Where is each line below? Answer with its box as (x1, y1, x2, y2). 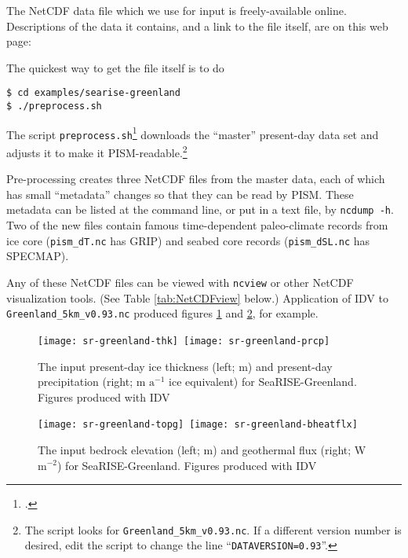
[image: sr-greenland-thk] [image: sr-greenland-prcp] (38, 335, 330, 347)
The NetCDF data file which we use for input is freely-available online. (6, 2, 347, 18)
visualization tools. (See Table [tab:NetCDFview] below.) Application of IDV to (6, 289, 388, 306)
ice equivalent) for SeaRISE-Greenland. (169, 373, 357, 390)
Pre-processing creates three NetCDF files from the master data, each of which (6, 171, 385, 187)
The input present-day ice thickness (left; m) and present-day (38, 358, 333, 374)
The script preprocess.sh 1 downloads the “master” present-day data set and (6, 123, 379, 142)
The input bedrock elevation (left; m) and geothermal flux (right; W (38, 441, 366, 457)
